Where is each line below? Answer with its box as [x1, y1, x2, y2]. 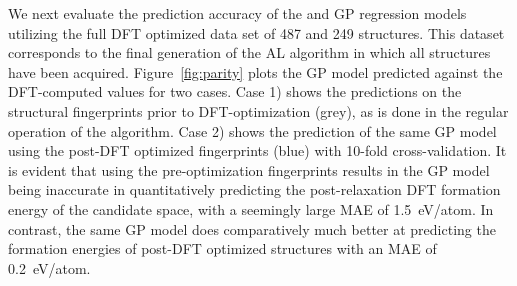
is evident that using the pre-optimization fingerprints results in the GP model [8, 159, 490, 180]
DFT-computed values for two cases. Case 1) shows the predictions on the [8, 81, 462, 102]
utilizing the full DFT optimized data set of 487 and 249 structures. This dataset [8, 22, 505, 43]
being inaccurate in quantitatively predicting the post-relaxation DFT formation [8, 179, 501, 200]
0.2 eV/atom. [8, 257, 91, 278]
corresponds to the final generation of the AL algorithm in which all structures [8, 42, 491, 63]
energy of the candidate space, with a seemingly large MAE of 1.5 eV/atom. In [8, 198, 494, 219]
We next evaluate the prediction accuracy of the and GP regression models [8, 3, 467, 23]
